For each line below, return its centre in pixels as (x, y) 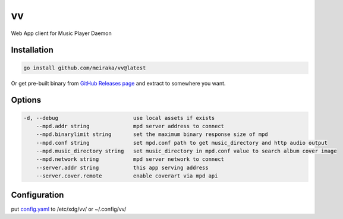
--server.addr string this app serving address (122, 167)
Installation (32, 50)
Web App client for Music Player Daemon (62, 33)
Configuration (37, 195)
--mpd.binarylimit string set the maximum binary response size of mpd (152, 134)
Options (26, 100)
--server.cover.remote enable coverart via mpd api (127, 176)
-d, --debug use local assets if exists (119, 118)
